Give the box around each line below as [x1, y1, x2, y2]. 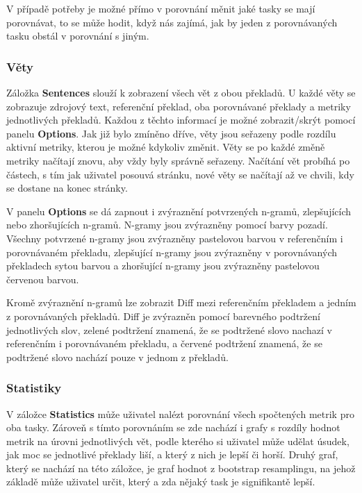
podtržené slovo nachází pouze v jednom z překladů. [6, 349, 229, 364]
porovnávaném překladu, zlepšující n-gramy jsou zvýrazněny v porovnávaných [6, 244, 337, 259]
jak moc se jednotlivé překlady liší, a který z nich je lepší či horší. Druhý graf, [6, 447, 338, 462]
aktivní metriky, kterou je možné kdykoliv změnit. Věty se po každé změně [6, 140, 325, 154]
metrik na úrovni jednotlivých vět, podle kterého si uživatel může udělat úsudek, [6, 433, 349, 448]
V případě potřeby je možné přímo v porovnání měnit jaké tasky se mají [6, 1, 315, 15]
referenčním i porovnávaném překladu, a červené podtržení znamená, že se [6, 336, 322, 351]
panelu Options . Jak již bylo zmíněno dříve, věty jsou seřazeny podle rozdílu [6, 126, 336, 140]
